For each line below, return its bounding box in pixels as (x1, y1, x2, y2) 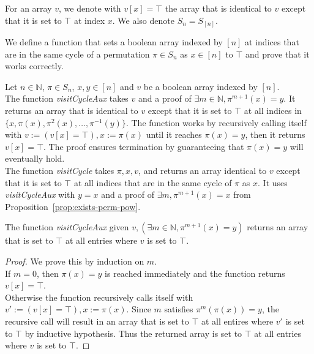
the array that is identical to (165, 2, 272, 14)
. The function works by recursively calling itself (125, 116, 307, 129)
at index (73, 13, 105, 26)
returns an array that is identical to (5, 104, 138, 117)
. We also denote (112, 13, 174, 26)
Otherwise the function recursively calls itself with (5, 290, 193, 303)
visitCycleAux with (5, 188, 75, 201)
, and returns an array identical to (138, 164, 267, 177)
